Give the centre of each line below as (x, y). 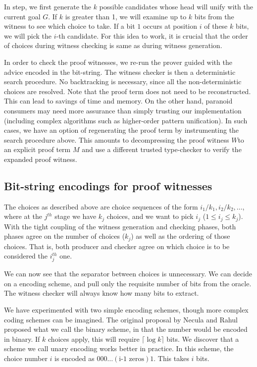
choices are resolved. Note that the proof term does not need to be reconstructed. (128, 91)
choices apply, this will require (94, 339)
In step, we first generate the (48, 6)
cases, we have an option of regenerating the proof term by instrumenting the (122, 130)
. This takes (171, 358)
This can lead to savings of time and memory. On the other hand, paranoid (118, 101)
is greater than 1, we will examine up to (126, 16)
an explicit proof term (37, 149)
